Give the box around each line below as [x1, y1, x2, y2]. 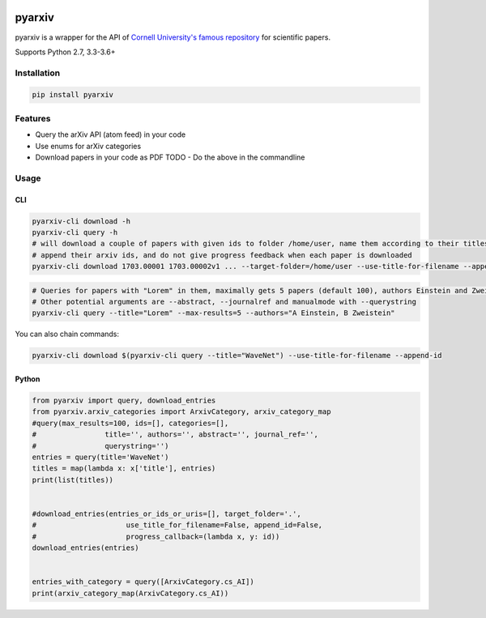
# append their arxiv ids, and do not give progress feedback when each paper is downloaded [32, 250, 412, 259]
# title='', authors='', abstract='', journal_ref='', [32, 430, 319, 439]
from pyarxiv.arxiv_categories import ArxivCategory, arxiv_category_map [32, 407, 331, 416]
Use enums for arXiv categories [35, 141, 142, 151]
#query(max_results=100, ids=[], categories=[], [32, 418, 229, 428]
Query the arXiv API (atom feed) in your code [35, 130, 186, 139]
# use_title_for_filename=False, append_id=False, [32, 521, 323, 530]
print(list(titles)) [32, 475, 113, 484]
